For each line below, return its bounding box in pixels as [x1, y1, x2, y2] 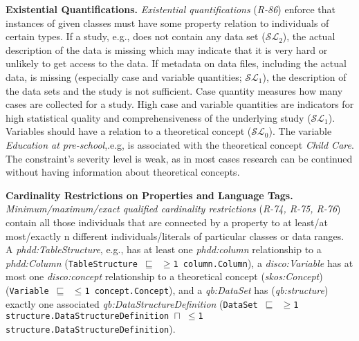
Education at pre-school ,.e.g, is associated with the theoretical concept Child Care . [6, 137, 354, 151]
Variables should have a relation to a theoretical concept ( [6, 124, 252, 138]
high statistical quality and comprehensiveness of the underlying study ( [6, 110, 311, 125]
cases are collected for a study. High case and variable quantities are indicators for [6, 97, 354, 111]
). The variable [268, 124, 332, 138]
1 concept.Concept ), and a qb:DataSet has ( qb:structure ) [84, 282, 329, 297]
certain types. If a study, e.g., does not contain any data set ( [6, 29, 266, 44]
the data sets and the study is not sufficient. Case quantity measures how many [6, 83, 343, 98]
